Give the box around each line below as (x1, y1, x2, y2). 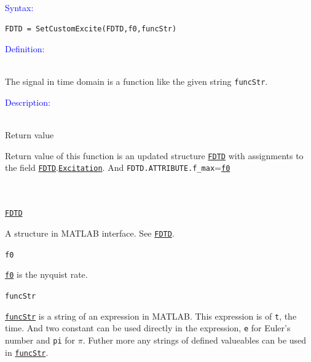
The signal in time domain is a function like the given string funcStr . (5, 75, 268, 88)
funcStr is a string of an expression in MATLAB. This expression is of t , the (5, 309, 297, 322)
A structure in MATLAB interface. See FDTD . (5, 226, 175, 239)
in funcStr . (5, 345, 49, 358)
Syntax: (5, 1, 34, 14)
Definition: (5, 42, 45, 55)
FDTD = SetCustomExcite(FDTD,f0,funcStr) (5, 24, 177, 33)
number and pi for (5, 333, 75, 346)
